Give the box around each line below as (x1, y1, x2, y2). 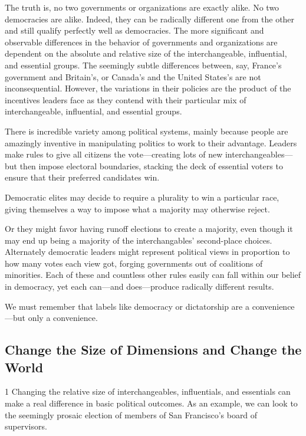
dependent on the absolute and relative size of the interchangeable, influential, (5, 47, 287, 60)
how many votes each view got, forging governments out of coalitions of (5, 257, 263, 269)
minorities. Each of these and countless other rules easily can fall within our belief (5, 268, 301, 281)
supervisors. (5, 420, 47, 432)
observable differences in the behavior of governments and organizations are (5, 35, 278, 48)
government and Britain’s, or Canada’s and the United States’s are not (5, 70, 261, 83)
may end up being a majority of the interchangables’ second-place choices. (5, 234, 272, 246)
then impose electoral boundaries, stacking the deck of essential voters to (19, 159, 283, 172)
